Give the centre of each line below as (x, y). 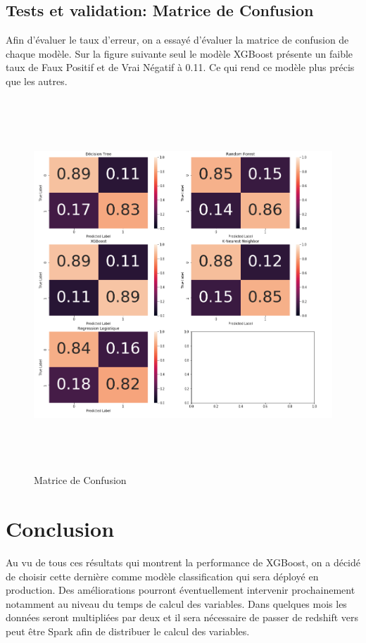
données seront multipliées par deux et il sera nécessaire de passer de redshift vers (182, 617)
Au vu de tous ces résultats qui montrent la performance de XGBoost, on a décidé (183, 562)
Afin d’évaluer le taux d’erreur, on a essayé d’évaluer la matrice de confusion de (177, 40)
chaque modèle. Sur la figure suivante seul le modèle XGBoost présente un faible (179, 53)
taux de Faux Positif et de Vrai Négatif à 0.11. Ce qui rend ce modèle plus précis (180, 67)
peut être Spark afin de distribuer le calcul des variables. (128, 631)
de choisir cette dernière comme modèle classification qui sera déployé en (162, 576)
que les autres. (37, 81)
